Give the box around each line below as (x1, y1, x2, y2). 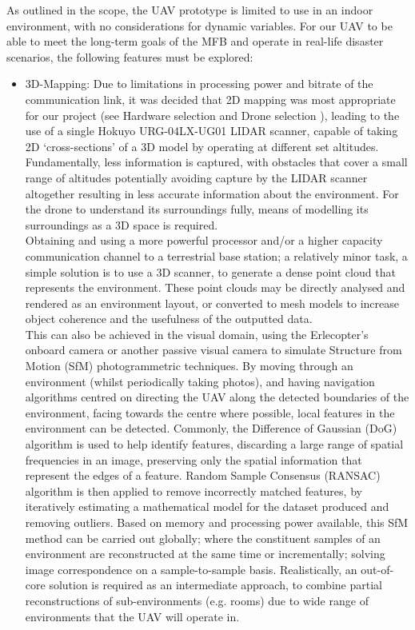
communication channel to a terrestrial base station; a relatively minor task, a (25, 247, 408, 264)
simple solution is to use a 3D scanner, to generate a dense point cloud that (25, 263, 396, 280)
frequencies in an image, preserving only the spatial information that (25, 451, 362, 468)
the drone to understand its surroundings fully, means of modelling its (25, 201, 369, 217)
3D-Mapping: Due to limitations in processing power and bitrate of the (25, 75, 373, 92)
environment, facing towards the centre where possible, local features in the (25, 404, 395, 421)
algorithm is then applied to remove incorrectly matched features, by (25, 482, 362, 499)
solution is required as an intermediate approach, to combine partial (49, 576, 382, 593)
